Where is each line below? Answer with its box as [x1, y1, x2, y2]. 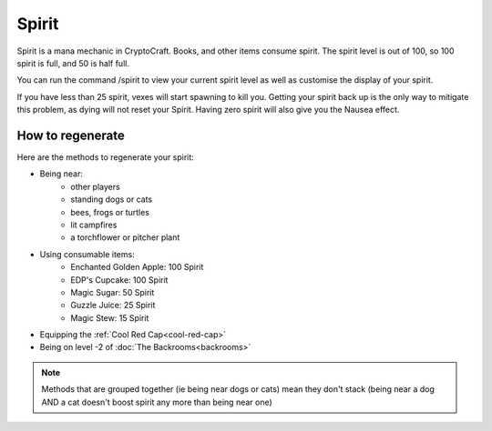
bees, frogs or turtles [70, 206, 150, 217]
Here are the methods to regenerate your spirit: [16, 152, 195, 163]
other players [70, 181, 120, 192]
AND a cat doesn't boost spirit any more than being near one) [41, 396, 272, 407]
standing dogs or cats [70, 194, 153, 205]
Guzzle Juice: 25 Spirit [70, 300, 156, 311]
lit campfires [70, 219, 118, 230]
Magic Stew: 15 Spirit [70, 312, 149, 323]
